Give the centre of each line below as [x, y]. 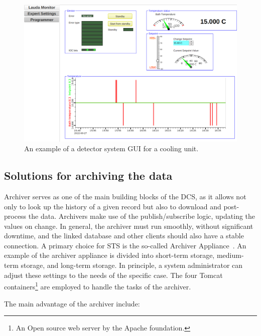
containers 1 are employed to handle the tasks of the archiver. [98, 286]
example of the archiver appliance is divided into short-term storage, [109, 255]
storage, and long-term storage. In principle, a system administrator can [132, 265]
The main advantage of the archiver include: [72, 303]
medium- [230, 255]
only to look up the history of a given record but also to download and [113, 206]
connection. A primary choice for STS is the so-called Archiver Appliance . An [125, 245]
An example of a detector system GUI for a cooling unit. [111, 148]
